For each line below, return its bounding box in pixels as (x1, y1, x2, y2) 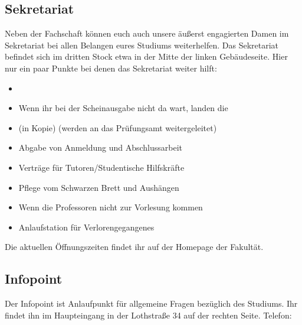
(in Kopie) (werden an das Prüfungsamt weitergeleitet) (18, 121, 217, 134)
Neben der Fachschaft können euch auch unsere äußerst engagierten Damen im (5, 27, 289, 40)
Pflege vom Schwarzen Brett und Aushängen (18, 181, 179, 193)
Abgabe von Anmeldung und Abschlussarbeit (18, 141, 182, 154)
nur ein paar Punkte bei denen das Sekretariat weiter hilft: (5, 61, 217, 74)
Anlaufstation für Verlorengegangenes (18, 220, 155, 233)
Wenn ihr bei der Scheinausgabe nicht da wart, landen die (18, 102, 228, 114)
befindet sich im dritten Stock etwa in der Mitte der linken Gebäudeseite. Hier (5, 50, 288, 63)
